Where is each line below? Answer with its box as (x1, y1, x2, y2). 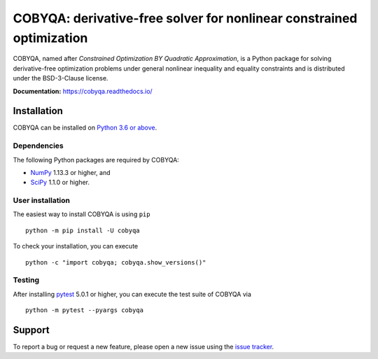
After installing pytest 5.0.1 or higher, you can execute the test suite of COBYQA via (13, 290, 252, 298)
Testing (13, 275, 40, 285)
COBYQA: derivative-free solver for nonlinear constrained (13, 10, 358, 26)
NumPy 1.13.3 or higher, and (30, 168, 111, 176)
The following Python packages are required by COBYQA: (13, 155, 180, 164)
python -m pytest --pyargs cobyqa (25, 307, 143, 314)
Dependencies (13, 141, 64, 150)
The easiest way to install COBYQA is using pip (13, 210, 150, 218)
